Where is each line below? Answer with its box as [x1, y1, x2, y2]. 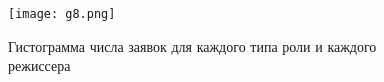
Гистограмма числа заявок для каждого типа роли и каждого [8, 35, 377, 56]
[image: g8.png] [8, 7, 116, 21]
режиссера [8, 55, 71, 76]
